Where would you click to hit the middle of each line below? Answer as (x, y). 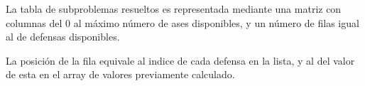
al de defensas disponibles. (63, 37)
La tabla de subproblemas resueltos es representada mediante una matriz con (174, 9)
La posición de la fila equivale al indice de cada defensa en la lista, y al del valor (180, 60)
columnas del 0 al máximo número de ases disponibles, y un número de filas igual (182, 22)
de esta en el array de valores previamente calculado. (120, 74)
